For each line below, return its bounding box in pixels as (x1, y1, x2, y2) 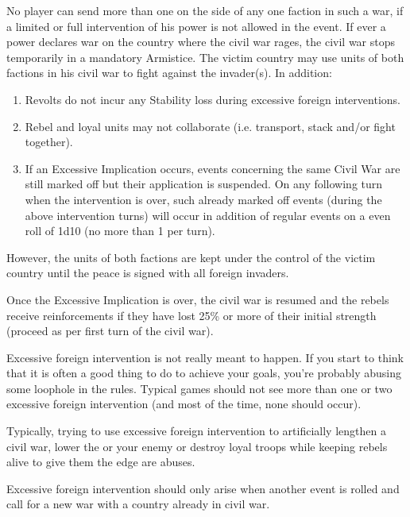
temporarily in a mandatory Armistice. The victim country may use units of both (6, 48, 404, 65)
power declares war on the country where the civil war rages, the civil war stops (6, 33, 396, 50)
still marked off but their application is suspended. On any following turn (25, 176, 383, 192)
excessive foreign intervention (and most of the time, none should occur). (6, 395, 362, 412)
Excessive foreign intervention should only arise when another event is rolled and (6, 480, 400, 496)
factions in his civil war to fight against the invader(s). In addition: (6, 64, 332, 81)
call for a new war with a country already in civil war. (6, 496, 270, 512)
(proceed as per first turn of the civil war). (6, 322, 214, 339)
